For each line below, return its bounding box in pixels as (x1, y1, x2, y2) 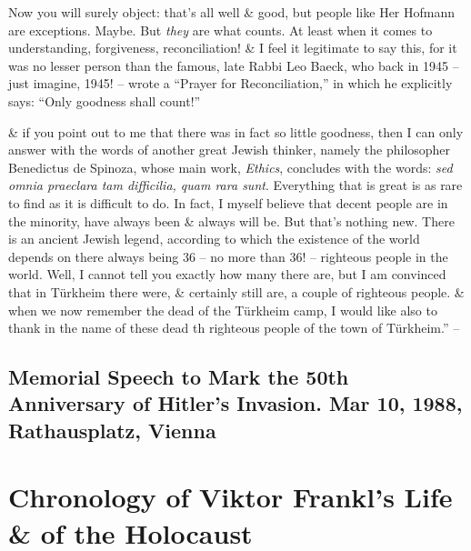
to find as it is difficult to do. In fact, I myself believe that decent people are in (8, 193, 448, 212)
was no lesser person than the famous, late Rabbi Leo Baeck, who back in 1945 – (8, 55, 459, 75)
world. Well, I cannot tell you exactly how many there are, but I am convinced (8, 265, 446, 284)
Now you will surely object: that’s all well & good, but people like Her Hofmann (8, 3, 456, 21)
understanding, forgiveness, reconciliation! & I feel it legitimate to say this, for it (8, 38, 457, 57)
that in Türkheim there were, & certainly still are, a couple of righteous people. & (8, 282, 465, 301)
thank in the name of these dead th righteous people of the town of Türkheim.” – (8, 318, 460, 337)
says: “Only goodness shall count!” (8, 91, 201, 110)
